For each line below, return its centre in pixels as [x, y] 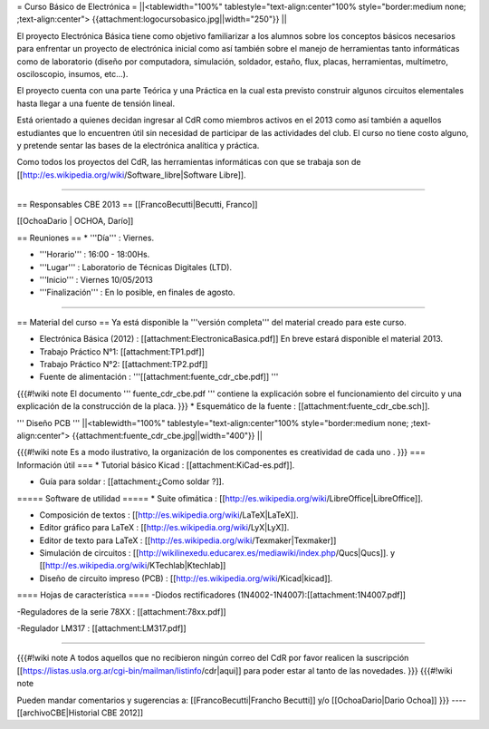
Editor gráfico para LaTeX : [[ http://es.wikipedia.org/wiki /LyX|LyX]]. [164, 528]
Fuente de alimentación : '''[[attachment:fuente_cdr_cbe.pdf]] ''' [159, 377]
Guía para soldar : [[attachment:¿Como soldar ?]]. [132, 481]
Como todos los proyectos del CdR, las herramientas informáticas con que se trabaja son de [189, 162]
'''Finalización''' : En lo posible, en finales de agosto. [137, 292]
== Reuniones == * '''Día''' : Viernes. [85, 238]
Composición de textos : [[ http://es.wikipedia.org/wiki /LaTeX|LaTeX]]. [169, 515]
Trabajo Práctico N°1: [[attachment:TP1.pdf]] [122, 351]
